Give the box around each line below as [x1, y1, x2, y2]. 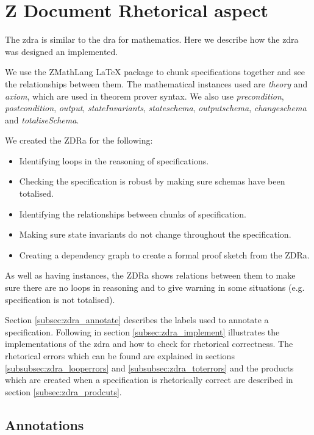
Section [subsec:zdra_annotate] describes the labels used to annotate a [5, 313, 269, 326]
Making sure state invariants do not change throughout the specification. [19, 228, 291, 241]
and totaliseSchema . [5, 113, 79, 126]
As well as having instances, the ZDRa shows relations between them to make [5, 269, 296, 282]
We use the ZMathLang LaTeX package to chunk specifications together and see [5, 65, 305, 78]
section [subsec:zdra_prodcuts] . [5, 385, 122, 398]
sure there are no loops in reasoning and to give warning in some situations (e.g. [5, 281, 305, 294]
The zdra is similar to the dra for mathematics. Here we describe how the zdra [5, 33, 299, 46]
